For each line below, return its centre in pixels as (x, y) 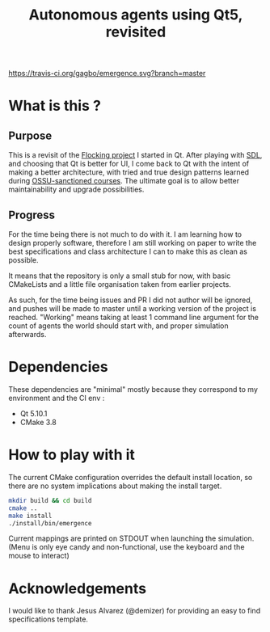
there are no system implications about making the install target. (115, 486)
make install (30, 516)
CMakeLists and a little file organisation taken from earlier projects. (120, 284)
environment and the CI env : (57, 398)
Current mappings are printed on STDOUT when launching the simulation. (131, 538)
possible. (23, 260)
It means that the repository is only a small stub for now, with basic (120, 276)
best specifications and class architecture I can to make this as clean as (128, 251)
